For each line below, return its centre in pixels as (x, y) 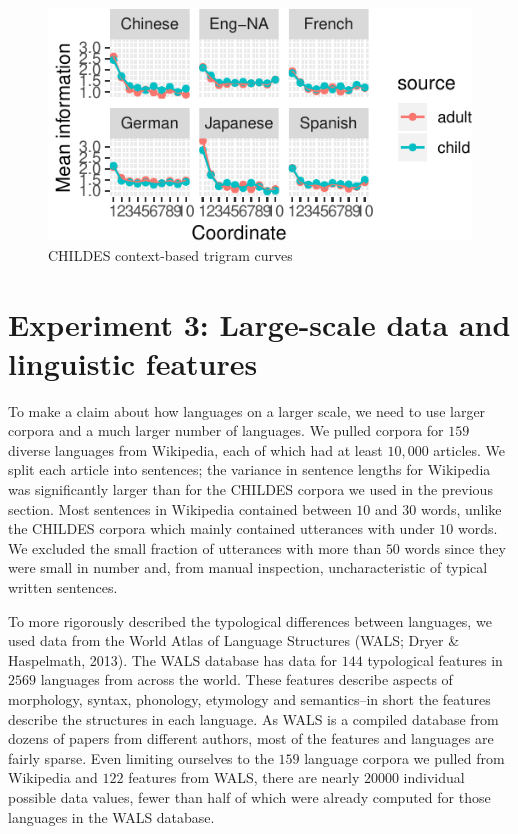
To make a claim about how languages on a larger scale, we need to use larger (247, 410)
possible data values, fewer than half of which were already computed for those (249, 796)
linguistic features (133, 362)
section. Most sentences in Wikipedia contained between (180, 508)
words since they (455, 547)
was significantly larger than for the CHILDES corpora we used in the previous (250, 489)
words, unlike (461, 508)
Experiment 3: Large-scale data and (259, 323)
